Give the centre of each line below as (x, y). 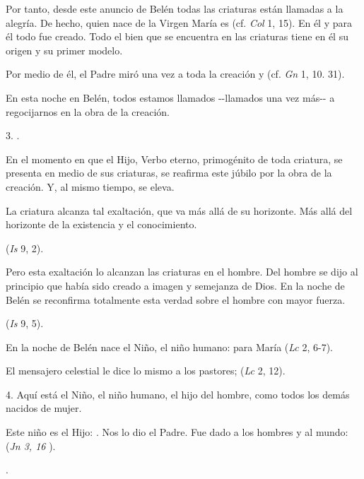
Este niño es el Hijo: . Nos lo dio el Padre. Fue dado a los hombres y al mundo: (177, 432)
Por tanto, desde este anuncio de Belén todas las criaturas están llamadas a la (175, 8)
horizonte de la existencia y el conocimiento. (101, 224)
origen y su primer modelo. (64, 50)
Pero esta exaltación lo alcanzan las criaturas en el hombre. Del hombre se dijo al (182, 272)
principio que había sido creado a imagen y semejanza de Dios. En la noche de (175, 285)
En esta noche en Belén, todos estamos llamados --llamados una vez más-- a (170, 97)
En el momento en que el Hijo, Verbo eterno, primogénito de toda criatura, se (174, 159)
